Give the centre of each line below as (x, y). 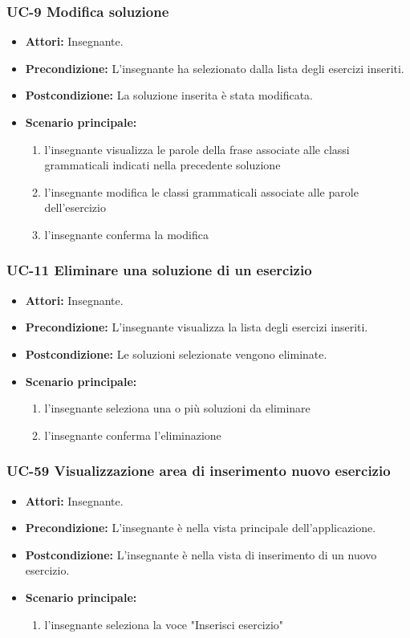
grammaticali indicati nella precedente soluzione (162, 165)
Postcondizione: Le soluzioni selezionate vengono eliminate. (176, 354)
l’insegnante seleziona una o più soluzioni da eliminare (177, 408)
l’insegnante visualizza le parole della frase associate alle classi (197, 149)
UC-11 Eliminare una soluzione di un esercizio (159, 270)
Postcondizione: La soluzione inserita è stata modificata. (169, 95)
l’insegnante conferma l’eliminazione (133, 435)
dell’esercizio (75, 207)
